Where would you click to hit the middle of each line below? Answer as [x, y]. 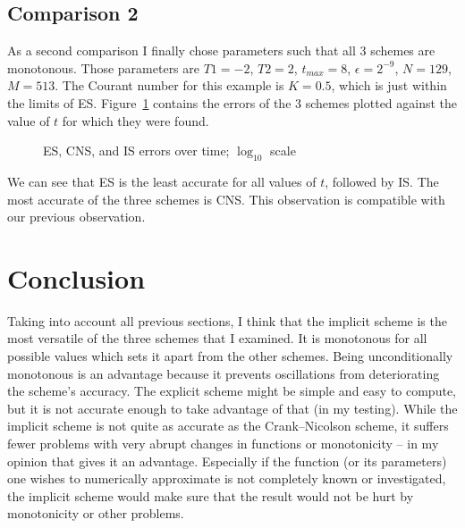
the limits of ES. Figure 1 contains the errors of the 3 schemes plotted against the [232, 102]
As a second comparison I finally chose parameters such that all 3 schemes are [221, 50]
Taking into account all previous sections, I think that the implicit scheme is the [227, 320]
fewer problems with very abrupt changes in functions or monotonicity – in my [223, 444]
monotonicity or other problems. [96, 513]
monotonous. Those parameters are [103, 67]
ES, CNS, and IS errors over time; [136, 151]
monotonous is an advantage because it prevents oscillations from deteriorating [224, 373]
